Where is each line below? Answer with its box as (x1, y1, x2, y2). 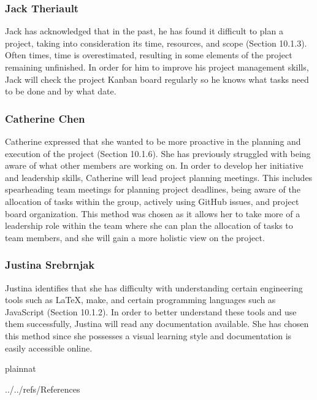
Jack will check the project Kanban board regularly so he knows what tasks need (5, 72, 309, 85)
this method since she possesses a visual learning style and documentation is (5, 329, 292, 342)
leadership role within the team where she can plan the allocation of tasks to (5, 219, 293, 232)
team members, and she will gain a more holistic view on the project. (5, 231, 265, 244)
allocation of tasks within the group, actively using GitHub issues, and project (5, 194, 299, 207)
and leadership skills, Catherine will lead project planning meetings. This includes (5, 171, 313, 183)
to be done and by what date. (5, 85, 116, 98)
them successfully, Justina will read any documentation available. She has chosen (5, 317, 309, 330)
